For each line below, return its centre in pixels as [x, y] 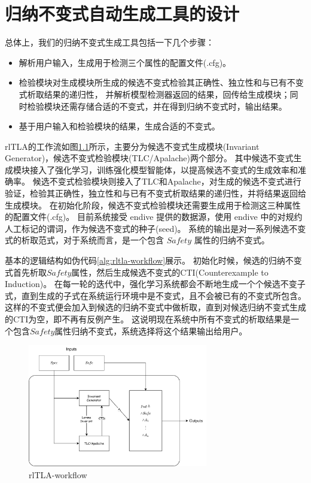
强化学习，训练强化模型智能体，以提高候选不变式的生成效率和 [176, 169]
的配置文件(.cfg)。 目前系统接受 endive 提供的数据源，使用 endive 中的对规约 [154, 217]
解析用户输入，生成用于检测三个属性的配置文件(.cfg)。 [125, 62]
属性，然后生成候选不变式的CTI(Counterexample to [170, 272]
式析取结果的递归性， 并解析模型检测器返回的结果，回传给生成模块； [154, 94]
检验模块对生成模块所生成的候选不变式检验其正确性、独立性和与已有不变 [161, 82]
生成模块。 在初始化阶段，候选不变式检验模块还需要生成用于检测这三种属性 [153, 205]
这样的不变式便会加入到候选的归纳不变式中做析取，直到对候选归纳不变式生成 [155, 307]
